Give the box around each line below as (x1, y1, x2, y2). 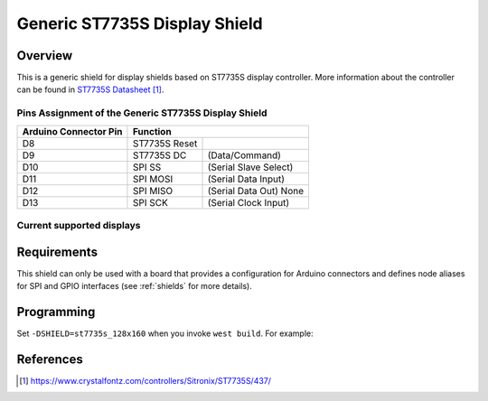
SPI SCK (132, 196, 169, 209)
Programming (16, 303, 96, 320)
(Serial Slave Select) (207, 161, 294, 173)
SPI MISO (132, 184, 174, 197)
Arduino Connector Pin (22, 125, 123, 137)
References (16, 351, 83, 367)
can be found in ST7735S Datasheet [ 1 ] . (16, 84, 164, 95)
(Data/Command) (207, 149, 282, 162)
